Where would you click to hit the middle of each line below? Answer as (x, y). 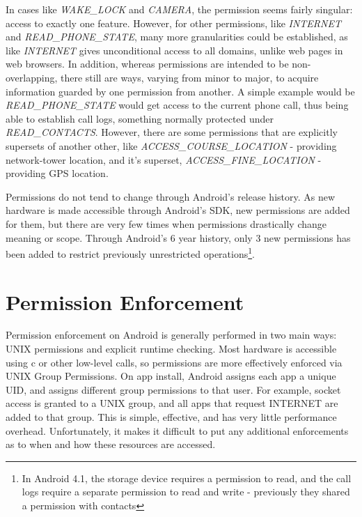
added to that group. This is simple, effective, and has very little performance (171, 417)
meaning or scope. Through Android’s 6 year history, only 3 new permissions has (178, 237)
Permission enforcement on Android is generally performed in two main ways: (171, 335)
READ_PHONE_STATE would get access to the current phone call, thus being (177, 105)
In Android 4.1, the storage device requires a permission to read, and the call (187, 478)
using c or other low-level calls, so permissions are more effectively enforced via (174, 362)
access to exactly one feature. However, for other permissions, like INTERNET (173, 23)
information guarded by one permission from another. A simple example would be (180, 91)
